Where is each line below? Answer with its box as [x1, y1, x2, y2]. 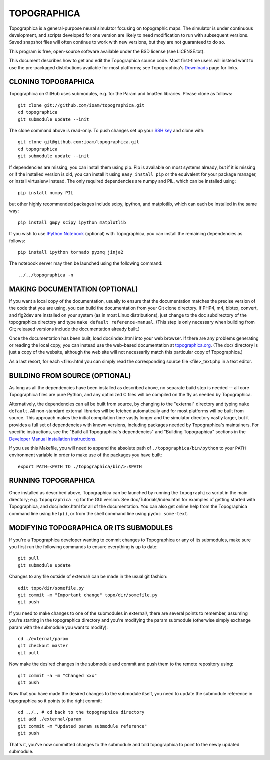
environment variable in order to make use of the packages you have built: [9, 452, 162, 458]
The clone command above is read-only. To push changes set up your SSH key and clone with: [9, 127, 205, 133]
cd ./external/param [18, 636, 68, 641]
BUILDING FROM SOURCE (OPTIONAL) [9, 371, 131, 380]
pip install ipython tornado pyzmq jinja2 [18, 249, 124, 255]
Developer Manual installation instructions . [9, 436, 97, 442]
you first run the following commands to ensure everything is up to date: [9, 544, 158, 550]
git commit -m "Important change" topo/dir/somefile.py [18, 592, 158, 598]
